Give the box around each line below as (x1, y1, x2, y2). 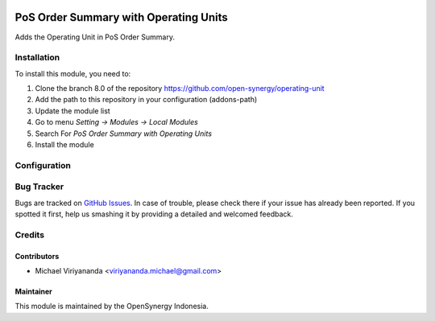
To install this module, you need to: (14, 68, 131, 78)
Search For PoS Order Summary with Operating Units (35, 129, 213, 138)
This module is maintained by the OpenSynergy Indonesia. (14, 302, 209, 311)
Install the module (35, 140, 94, 149)
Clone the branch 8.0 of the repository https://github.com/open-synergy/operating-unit (35, 84, 325, 93)
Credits (14, 229, 44, 241)
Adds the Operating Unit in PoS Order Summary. (14, 32, 175, 42)
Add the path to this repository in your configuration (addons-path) (35, 95, 258, 105)
